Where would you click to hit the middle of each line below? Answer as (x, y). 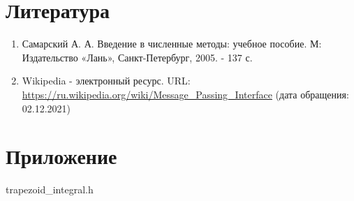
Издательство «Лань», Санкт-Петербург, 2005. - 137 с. (137, 57)
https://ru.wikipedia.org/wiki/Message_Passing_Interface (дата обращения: (185, 94)
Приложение (61, 156)
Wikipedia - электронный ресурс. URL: (106, 81)
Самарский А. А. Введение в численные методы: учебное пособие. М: (172, 44)
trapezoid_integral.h (50, 189)
